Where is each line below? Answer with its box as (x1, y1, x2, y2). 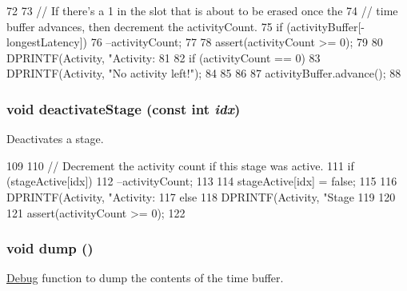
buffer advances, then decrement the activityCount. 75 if (6, 18, 283, 34)
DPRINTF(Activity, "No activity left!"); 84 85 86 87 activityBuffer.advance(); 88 (6, 65, 401, 82)
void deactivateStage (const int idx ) (6, 98, 241, 118)
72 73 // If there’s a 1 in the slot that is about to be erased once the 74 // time (6, 2, 398, 18)
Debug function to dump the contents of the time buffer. (6, 269, 284, 286)
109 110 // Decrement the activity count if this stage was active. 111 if (6, 157, 354, 173)
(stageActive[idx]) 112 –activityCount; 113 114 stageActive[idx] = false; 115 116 (6, 173, 397, 189)
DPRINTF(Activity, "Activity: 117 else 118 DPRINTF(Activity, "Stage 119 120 (6, 188, 396, 205)
